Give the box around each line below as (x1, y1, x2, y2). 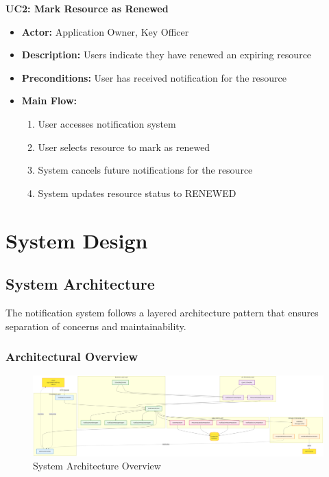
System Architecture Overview (33, 458, 161, 473)
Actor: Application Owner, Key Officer (21, 24, 189, 38)
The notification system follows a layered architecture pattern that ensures (5, 305, 319, 319)
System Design (5, 226, 148, 254)
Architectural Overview (5, 348, 138, 365)
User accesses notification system (38, 116, 176, 130)
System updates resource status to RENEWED (38, 185, 236, 200)
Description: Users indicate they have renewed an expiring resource (21, 47, 312, 62)
